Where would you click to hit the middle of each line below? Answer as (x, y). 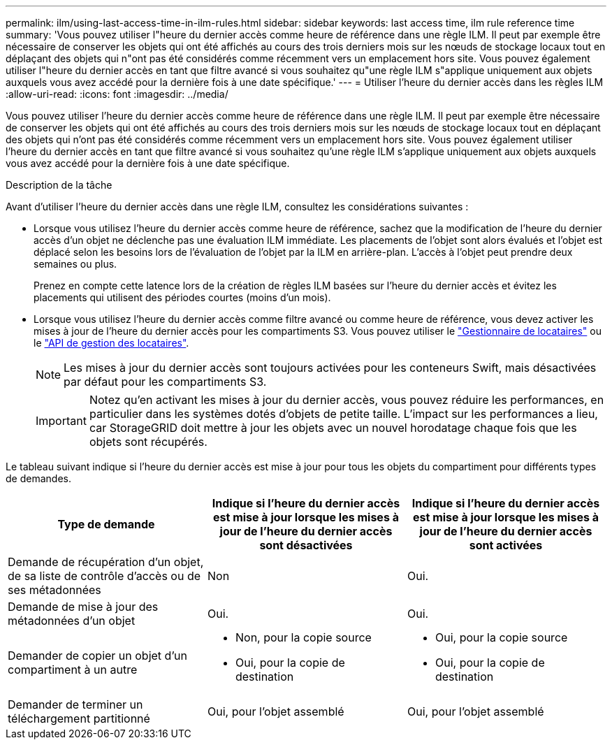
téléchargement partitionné (79, 718)
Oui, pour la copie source (501, 637)
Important (61, 421)
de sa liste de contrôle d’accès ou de (104, 576)
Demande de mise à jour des (83, 607)
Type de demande (106, 524)
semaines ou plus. (75, 264)
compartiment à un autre (73, 670)
